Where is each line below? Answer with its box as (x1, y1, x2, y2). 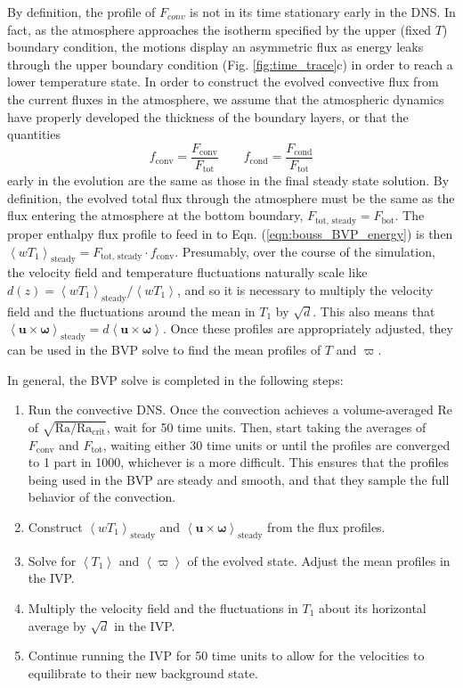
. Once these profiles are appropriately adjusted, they (162, 319, 453, 338)
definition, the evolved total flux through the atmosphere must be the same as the (7, 188, 455, 207)
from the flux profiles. (267, 518, 386, 536)
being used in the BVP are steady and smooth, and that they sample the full (28, 470, 450, 488)
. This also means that (313, 301, 435, 320)
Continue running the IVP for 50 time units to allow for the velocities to (28, 646, 425, 665)
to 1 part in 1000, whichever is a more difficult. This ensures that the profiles (28, 453, 450, 471)
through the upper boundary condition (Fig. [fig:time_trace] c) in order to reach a (7, 54, 453, 73)
